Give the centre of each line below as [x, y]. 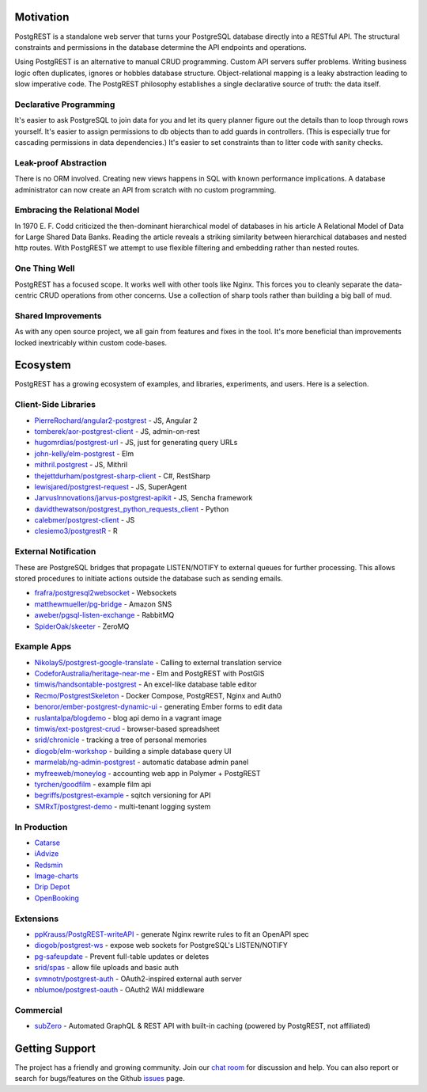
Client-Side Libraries [55, 405]
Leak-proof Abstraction [60, 162]
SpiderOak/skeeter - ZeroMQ [82, 626]
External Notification [55, 552]
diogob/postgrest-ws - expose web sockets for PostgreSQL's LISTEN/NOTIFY [161, 946]
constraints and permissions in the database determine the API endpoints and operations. [161, 47]
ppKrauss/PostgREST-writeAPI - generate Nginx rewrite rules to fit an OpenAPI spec [172, 934]
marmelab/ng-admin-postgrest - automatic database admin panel [142, 762]
